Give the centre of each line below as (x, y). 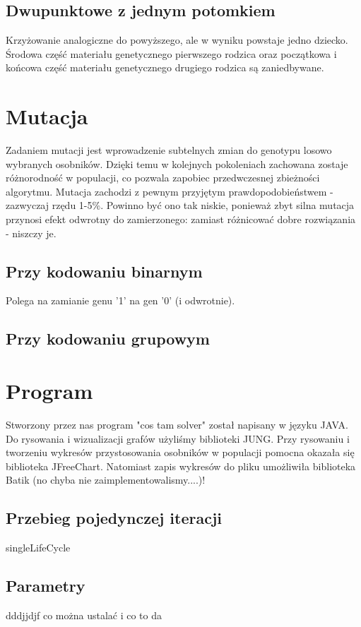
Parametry (46, 586)
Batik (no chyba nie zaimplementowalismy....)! (106, 480)
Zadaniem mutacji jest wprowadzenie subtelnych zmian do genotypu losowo (169, 150)
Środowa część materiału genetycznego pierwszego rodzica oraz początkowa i (171, 53)
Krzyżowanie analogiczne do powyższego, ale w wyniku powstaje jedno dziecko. (177, 40)
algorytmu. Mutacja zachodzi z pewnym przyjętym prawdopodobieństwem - (170, 191)
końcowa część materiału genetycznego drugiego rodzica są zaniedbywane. (165, 67)
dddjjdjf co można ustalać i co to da (84, 615)
